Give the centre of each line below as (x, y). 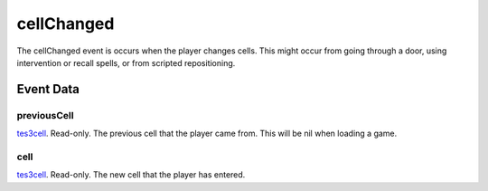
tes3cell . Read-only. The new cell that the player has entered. (131, 175)
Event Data (48, 89)
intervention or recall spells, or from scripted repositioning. (126, 62)
